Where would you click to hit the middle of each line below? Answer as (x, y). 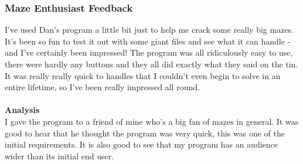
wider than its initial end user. (59, 156)
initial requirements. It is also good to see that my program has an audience (142, 144)
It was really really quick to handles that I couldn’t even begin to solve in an (143, 75)
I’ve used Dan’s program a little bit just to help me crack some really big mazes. (149, 30)
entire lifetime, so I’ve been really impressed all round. (102, 87)
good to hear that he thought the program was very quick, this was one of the (145, 133)
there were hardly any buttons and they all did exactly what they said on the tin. (151, 64)
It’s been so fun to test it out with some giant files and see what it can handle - (148, 41)
